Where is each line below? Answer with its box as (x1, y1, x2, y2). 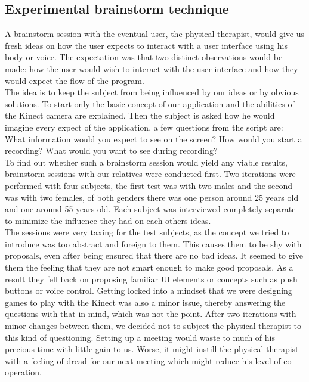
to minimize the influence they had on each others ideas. (5, 214, 211, 226)
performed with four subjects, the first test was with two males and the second (5, 179, 293, 191)
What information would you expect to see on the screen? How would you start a (5, 132, 302, 145)
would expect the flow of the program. (5, 74, 144, 86)
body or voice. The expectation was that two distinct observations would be (5, 51, 283, 63)
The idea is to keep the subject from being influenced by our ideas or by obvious (5, 86, 299, 98)
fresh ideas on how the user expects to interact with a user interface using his (5, 39, 288, 51)
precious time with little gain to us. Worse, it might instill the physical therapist (5, 343, 299, 355)
